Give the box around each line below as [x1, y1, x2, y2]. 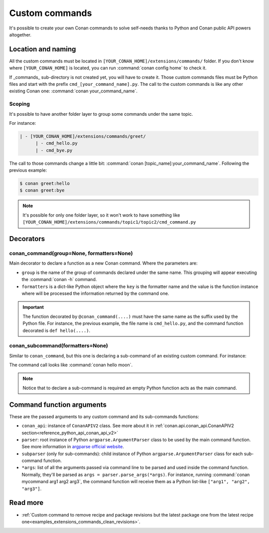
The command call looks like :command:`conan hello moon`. [9, 362, 133, 368]
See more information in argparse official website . [21, 444, 125, 450]
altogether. [9, 31, 32, 37]
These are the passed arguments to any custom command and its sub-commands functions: [9, 413, 199, 419]
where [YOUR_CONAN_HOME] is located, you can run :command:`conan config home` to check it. [9, 65, 207, 71]
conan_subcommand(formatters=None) [9, 342, 108, 349]
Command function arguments [9, 400, 107, 409]
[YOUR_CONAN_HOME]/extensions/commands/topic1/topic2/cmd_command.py [22, 220, 196, 225]
